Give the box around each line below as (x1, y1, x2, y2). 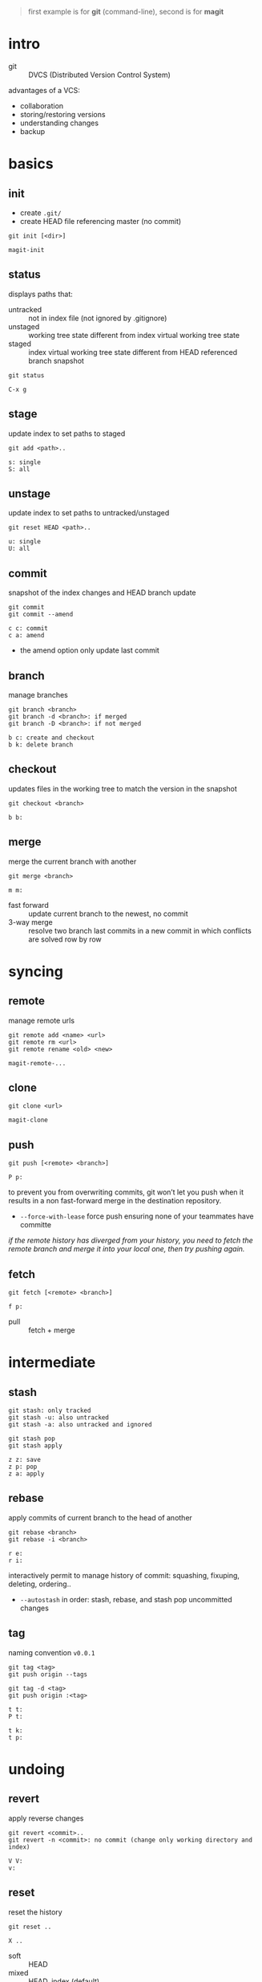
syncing (8, 963, 64, 980)
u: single (8, 538, 42, 546)
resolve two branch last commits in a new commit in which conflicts (28, 926, 252, 935)
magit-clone (8, 1116, 48, 1125)
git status (8, 371, 45, 380)
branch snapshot (28, 356, 84, 365)
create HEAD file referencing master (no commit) (19, 216, 182, 226)
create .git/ (19, 208, 62, 218)
